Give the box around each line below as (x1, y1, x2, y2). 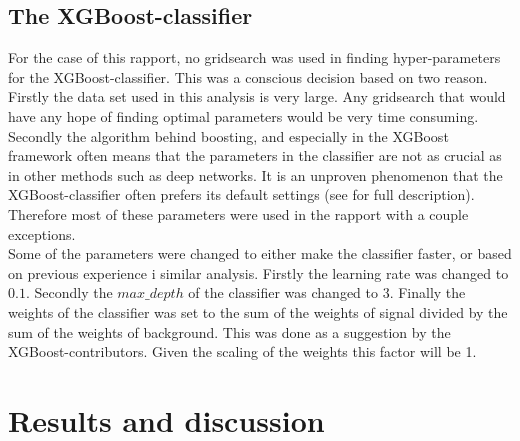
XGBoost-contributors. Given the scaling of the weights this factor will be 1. (8, 341, 477, 362)
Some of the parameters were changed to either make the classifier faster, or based (8, 243, 512, 264)
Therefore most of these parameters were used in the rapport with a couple (8, 203, 469, 224)
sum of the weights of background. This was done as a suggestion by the (8, 321, 451, 342)
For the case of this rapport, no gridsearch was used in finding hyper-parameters (8, 47, 501, 68)
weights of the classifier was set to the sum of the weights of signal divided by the (8, 301, 508, 322)
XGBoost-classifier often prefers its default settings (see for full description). (8, 184, 475, 205)
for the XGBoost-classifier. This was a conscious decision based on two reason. (8, 66, 488, 87)
